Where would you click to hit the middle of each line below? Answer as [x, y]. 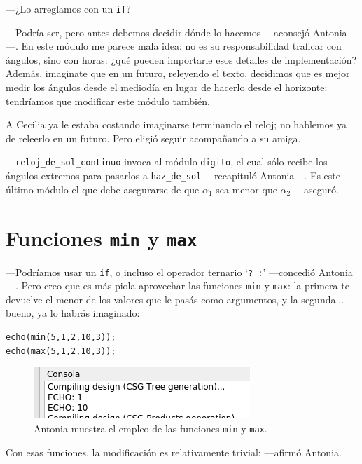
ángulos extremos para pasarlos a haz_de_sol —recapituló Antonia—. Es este [173, 176]
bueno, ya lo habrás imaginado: [73, 313]
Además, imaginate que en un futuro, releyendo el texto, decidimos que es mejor [178, 73]
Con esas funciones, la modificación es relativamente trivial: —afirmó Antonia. [174, 452]
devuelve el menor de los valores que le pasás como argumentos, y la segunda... [175, 299]
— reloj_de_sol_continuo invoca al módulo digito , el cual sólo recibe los [167, 162]
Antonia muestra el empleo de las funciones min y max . [151, 428]
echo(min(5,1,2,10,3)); [61, 337]
